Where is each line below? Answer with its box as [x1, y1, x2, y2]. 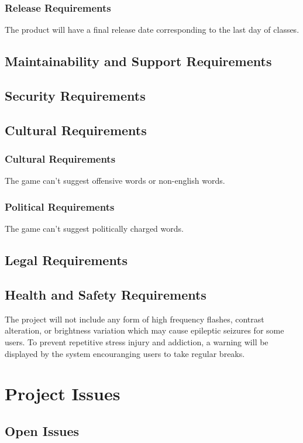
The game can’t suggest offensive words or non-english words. [5, 174, 225, 187]
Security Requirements [5, 86, 146, 104]
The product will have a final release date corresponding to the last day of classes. [5, 23, 299, 36]
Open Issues [5, 421, 80, 439]
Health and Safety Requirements [5, 285, 206, 303]
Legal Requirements [5, 251, 128, 269]
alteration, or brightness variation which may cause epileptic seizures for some [5, 324, 284, 336]
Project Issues [5, 382, 120, 406]
